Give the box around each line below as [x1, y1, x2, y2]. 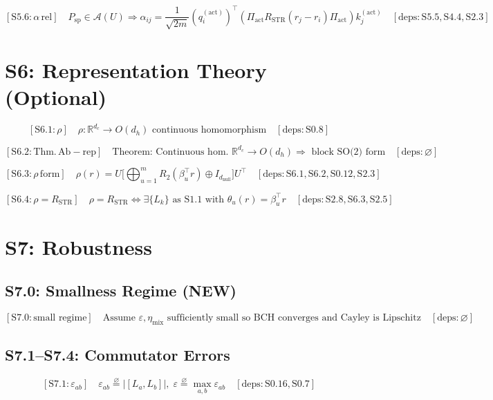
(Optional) [5, 82, 107, 111]
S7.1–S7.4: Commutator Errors [5, 344, 230, 365]
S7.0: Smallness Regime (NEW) [5, 280, 236, 301]
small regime [33, 312, 87, 323]
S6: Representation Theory [5, 55, 267, 84]
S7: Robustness [5, 232, 152, 260]
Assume [102, 312, 136, 323]
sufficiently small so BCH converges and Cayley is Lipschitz [167, 312, 421, 323]
